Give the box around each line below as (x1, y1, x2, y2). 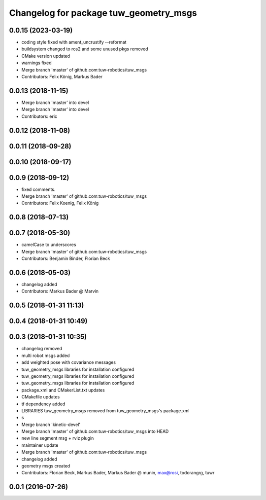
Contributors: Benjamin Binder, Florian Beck (21, 255, 110, 261)
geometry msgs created (21, 463, 70, 469)
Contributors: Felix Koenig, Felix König (21, 200, 99, 206)
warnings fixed (21, 60, 52, 66)
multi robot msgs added (21, 353, 70, 358)
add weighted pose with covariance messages (21, 359, 116, 365)
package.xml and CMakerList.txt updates (21, 387, 105, 393)
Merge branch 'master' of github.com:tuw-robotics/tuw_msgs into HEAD (21, 429, 169, 434)
